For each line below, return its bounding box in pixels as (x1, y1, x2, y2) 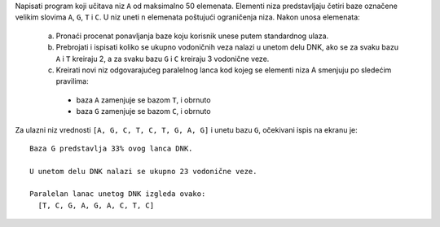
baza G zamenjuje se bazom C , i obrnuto (76, 107, 211, 116)
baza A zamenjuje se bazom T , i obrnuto (76, 94, 211, 105)
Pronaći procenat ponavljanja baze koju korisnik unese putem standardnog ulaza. (55, 31, 329, 41)
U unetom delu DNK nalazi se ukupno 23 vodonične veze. (29, 167, 257, 176)
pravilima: (55, 76, 89, 86)
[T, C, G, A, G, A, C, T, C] (37, 200, 155, 210)
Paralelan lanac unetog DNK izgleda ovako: (29, 190, 206, 199)
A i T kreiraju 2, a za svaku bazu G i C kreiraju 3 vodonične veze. (55, 54, 270, 63)
